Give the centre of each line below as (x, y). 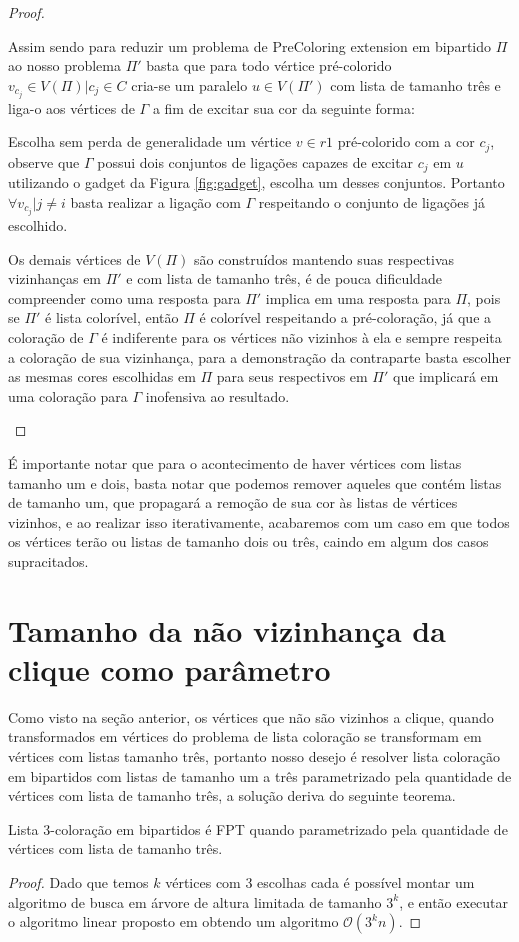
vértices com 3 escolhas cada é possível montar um (320, 882)
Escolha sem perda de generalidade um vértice (150, 141)
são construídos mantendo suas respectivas (324, 258)
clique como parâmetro (169, 668)
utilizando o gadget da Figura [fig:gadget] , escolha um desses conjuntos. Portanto (256, 182)
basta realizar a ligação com (155, 201)
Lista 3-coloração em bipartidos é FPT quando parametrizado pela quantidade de (258, 828)
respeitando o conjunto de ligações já (372, 201)
